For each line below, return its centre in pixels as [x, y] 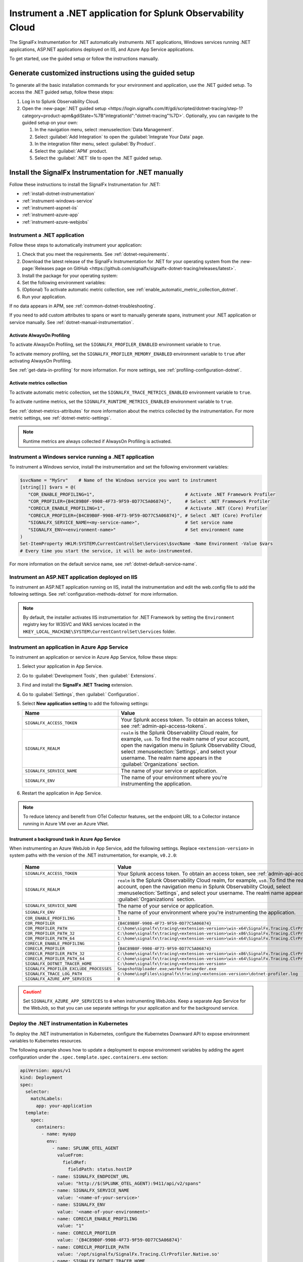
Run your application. [44, 297]
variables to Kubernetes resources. [46, 1041]
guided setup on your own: [50, 122]
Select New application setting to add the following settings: [85, 703]
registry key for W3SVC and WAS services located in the [82, 624]
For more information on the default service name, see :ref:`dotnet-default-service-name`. [103, 564]
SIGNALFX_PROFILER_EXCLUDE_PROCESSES [68, 968]
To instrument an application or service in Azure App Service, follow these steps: [93, 657]
